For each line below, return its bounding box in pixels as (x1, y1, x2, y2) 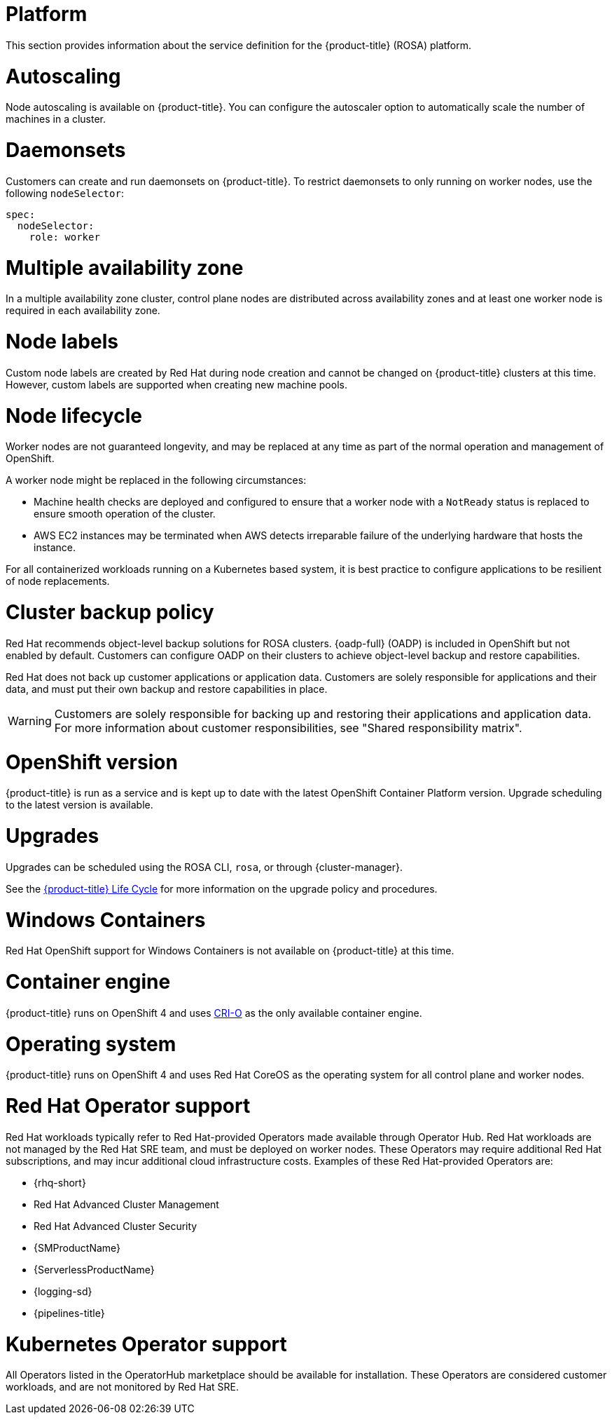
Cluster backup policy (6, 600, 214, 624)
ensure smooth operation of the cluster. (34, 508, 216, 520)
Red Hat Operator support (6, 1094, 251, 1118)
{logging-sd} (34, 1285, 92, 1297)
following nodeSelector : (6, 187, 124, 199)
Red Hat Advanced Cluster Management (34, 1198, 219, 1210)
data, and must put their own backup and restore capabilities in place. (6, 682, 328, 695)
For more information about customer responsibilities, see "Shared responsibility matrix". (54, 720, 522, 735)
